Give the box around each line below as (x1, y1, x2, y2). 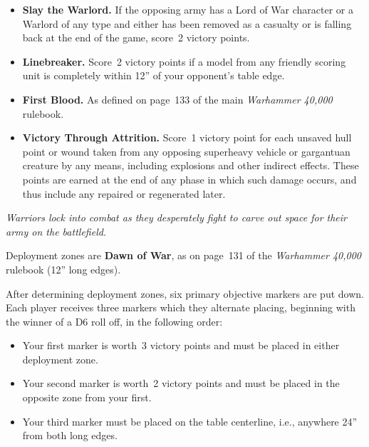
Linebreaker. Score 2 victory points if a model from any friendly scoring (22, 54, 346, 69)
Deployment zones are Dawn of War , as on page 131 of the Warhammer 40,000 (6, 248, 362, 263)
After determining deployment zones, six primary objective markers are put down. (6, 286, 364, 301)
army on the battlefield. (6, 223, 107, 238)
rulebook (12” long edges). (6, 261, 121, 276)
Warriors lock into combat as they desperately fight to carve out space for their (6, 210, 347, 225)
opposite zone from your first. (22, 390, 152, 405)
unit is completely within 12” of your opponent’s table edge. (22, 68, 285, 83)
